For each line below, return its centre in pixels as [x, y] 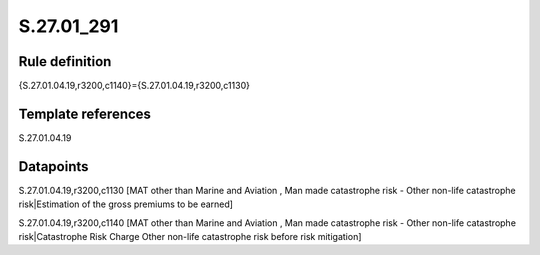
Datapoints [53, 166]
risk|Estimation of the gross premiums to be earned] [126, 204]
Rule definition [65, 61]
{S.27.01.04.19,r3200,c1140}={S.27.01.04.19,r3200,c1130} [134, 86]
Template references [85, 113]
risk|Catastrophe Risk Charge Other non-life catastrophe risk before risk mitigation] [190, 237]
